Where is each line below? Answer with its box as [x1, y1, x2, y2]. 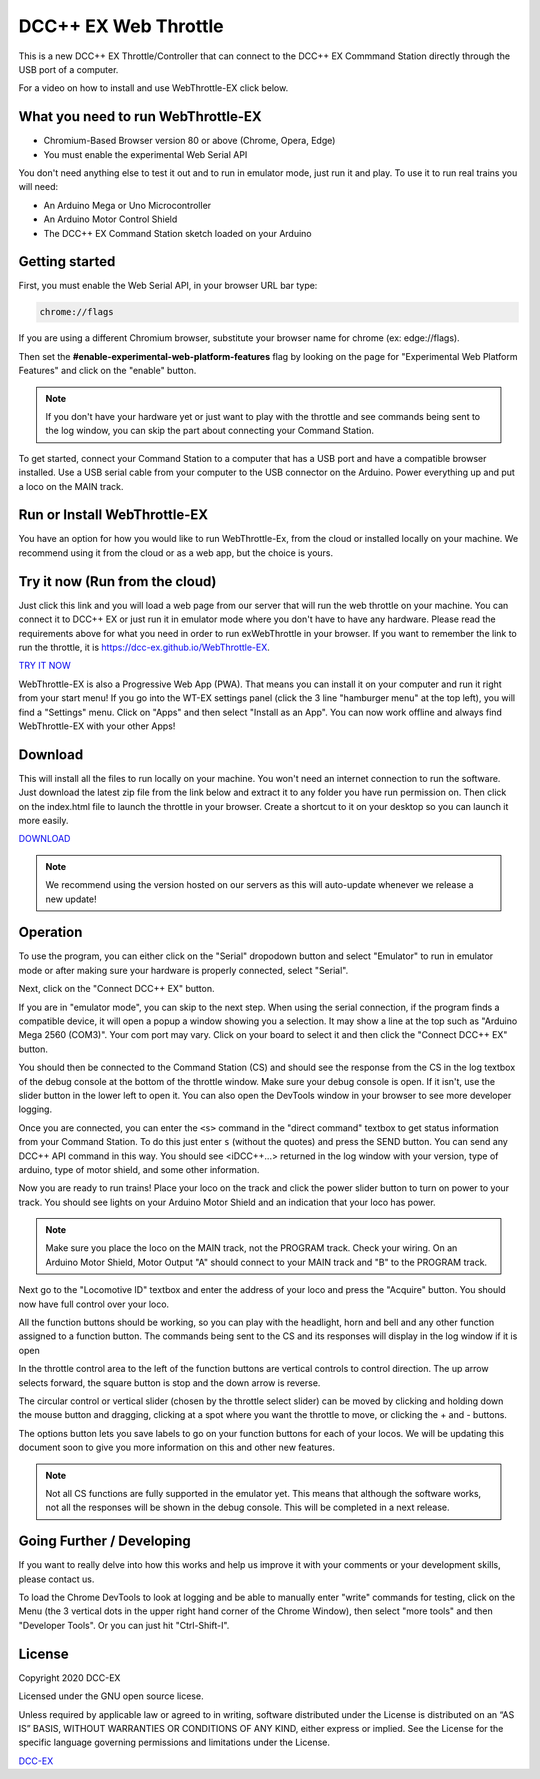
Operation [18, 924, 83, 941]
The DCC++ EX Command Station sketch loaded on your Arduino [43, 227, 312, 239]
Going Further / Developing [18, 1533, 192, 1550]
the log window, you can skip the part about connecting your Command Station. [45, 425, 375, 437]
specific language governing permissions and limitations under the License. [18, 1736, 330, 1749]
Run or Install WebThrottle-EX [18, 506, 209, 524]
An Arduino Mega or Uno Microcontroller [43, 199, 212, 211]
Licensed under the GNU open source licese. [18, 1690, 204, 1702]
